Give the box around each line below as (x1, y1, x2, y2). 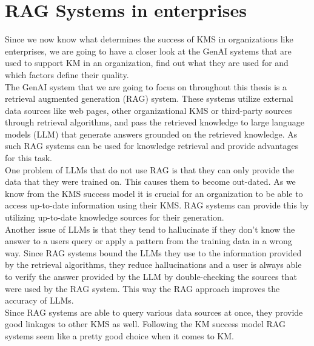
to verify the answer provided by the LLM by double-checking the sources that (5, 270, 297, 282)
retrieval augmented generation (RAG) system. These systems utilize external (5, 92, 293, 105)
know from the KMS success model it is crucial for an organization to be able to (5, 187, 303, 199)
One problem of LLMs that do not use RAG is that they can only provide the (5, 163, 294, 176)
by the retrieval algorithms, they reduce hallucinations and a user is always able (5, 258, 302, 271)
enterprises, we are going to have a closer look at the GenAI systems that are (5, 44, 292, 57)
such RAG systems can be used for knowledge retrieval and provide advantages (5, 139, 299, 152)
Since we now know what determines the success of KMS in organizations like (5, 33, 293, 45)
